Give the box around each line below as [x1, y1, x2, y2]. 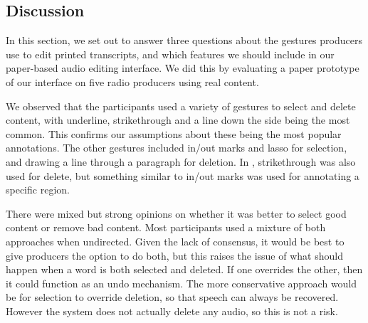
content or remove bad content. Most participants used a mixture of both [6, 220, 326, 235]
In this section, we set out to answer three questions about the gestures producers [6, 33, 362, 48]
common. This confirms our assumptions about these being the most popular [6, 126, 342, 141]
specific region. [6, 182, 70, 197]
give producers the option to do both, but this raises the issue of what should [6, 248, 343, 263]
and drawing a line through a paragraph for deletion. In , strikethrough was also [6, 154, 356, 169]
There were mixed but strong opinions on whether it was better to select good [6, 206, 347, 221]
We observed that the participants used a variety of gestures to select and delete [6, 98, 356, 113]
